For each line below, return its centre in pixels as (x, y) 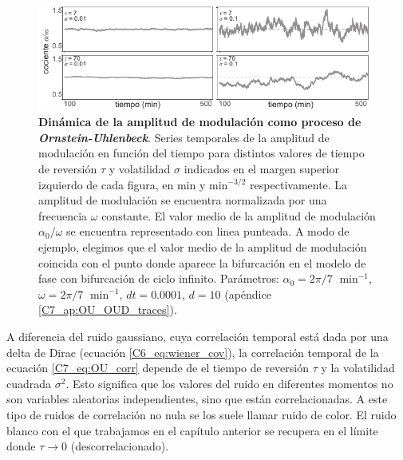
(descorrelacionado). (120, 446)
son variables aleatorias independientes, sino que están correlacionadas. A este (197, 399)
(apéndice (248, 293)
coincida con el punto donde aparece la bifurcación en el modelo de (202, 262)
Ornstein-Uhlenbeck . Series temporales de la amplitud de (184, 137)
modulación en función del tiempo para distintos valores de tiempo (201, 153)
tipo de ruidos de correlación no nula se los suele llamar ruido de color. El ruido (201, 414)
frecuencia (63, 215)
